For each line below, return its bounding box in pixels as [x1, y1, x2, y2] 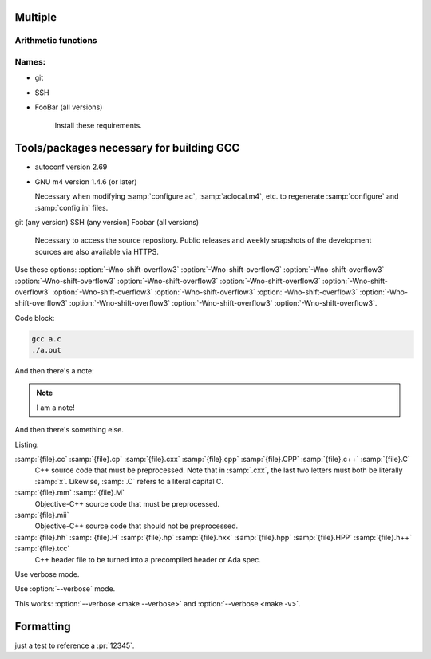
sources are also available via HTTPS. [34, 247, 160, 256]
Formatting [14, 619, 71, 633]
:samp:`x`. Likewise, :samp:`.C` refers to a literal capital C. [34, 476, 223, 486]
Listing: [14, 440, 39, 449]
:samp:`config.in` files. [34, 203, 109, 212]
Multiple [14, 10, 57, 24]
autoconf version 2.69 [34, 162, 108, 172]
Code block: [14, 313, 55, 322]
